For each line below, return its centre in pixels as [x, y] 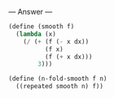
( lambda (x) [36, 34]
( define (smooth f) [42, 27]
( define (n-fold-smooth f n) [58, 79]
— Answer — [31, 12]
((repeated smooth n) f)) [60, 87]
